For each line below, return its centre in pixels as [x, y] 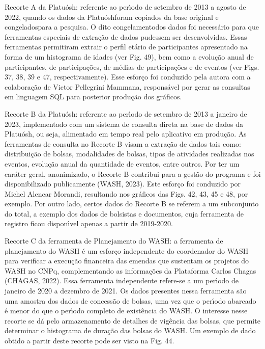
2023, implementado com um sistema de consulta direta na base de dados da [124, 124]
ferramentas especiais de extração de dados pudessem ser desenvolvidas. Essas [126, 36]
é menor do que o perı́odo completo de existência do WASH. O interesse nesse [126, 311]
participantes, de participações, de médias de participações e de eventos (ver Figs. [132, 66]
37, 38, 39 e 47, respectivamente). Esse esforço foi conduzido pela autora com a [128, 77]
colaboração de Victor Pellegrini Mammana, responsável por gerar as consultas [127, 86]
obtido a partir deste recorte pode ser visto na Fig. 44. [90, 340]
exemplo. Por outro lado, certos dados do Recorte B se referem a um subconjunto [132, 204]
